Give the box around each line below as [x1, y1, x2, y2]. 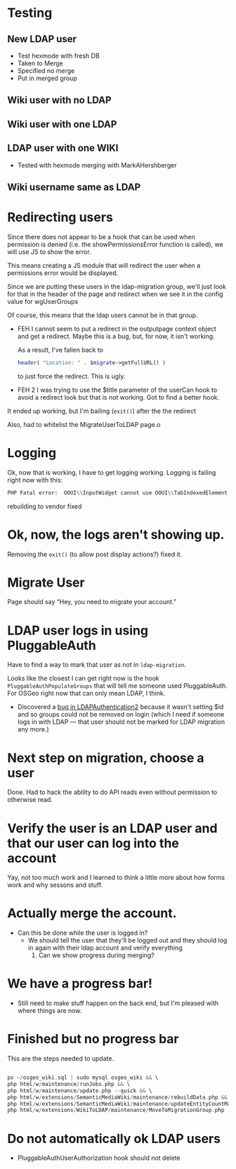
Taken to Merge [17, 59, 63, 68]
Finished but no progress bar [7, 1031, 179, 1047]
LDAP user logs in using [7, 622, 149, 638]
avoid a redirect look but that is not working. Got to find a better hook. [17, 392, 220, 402]
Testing [7, 5, 53, 21]
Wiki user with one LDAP [7, 118, 117, 130]
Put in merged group [17, 74, 77, 82]
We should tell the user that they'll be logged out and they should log [27, 936, 228, 945]
